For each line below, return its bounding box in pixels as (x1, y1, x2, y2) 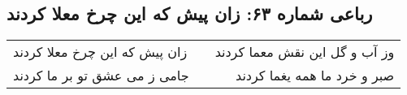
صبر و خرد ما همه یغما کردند (236, 66, 395, 85)
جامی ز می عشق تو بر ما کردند (13, 66, 189, 85)
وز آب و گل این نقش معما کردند (214, 42, 395, 62)
